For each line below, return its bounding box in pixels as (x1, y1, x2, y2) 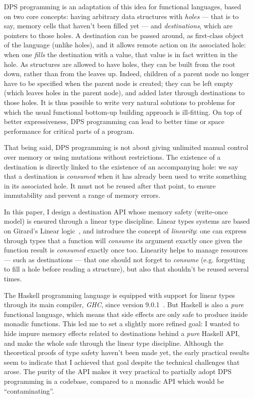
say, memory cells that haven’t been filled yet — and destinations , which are (4, 21, 233, 31)
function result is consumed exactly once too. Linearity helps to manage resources (4, 245, 248, 255)
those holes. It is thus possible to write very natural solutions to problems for (4, 97, 235, 107)
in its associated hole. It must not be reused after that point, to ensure (4, 180, 216, 190)
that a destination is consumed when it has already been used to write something (4, 171, 247, 181)
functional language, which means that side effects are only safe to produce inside (4, 309, 248, 319)
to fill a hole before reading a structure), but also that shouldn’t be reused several (4, 264, 249, 274)
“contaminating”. (4, 385, 54, 396)
